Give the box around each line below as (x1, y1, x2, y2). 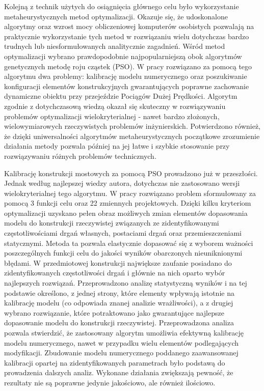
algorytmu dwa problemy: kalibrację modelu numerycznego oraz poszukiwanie (4, 71, 247, 81)
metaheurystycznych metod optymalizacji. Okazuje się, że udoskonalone (4, 11, 228, 21)
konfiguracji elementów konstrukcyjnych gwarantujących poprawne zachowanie (4, 80, 249, 91)
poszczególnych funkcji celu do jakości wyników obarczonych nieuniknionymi (4, 247, 243, 258)
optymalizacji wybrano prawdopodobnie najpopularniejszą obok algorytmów (4, 50, 242, 61)
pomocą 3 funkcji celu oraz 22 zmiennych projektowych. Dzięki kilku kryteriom (4, 198, 251, 208)
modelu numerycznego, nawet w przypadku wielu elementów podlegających (4, 337, 239, 348)
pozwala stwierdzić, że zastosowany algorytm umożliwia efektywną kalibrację (4, 327, 244, 338)
